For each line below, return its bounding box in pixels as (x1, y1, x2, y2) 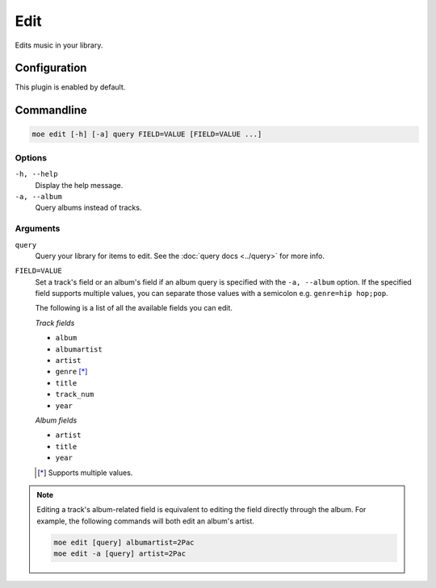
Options (15, 152, 48, 163)
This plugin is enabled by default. (15, 82, 126, 92)
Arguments (15, 223, 61, 234)
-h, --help (15, 169, 58, 179)
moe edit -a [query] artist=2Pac (53, 549, 186, 558)
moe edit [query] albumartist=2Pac (53, 537, 195, 547)
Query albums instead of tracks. (35, 202, 142, 213)
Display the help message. (35, 180, 124, 190)
